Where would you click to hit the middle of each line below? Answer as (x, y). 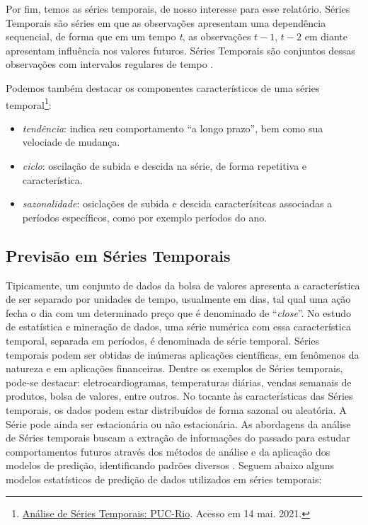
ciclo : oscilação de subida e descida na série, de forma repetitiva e (165, 166)
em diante (326, 36)
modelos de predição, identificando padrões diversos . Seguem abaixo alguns (170, 465)
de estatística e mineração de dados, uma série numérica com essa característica (178, 327)
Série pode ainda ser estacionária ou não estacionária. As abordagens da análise (178, 423)
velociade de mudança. (71, 142)
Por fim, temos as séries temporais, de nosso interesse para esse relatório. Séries (178, 8)
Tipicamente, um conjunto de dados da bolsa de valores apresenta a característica (183, 285)
